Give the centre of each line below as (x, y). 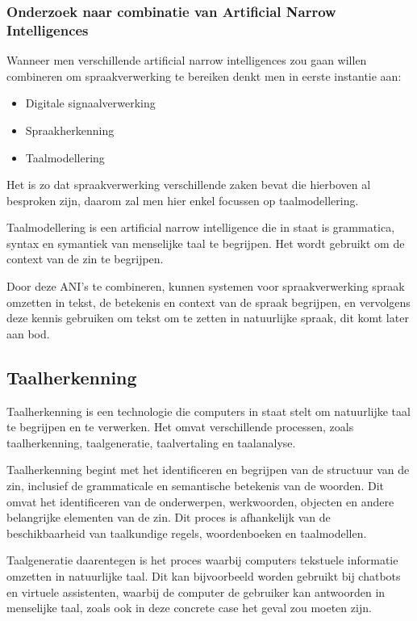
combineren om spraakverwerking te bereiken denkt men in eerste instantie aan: (204, 76)
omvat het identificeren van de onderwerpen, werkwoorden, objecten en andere (200, 501)
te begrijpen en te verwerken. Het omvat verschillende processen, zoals (180, 427)
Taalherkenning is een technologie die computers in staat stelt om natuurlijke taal (208, 411)
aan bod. (28, 333)
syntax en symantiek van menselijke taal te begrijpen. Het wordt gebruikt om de (206, 243)
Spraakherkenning (70, 130)
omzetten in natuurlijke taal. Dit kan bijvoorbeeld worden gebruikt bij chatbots (204, 576)
